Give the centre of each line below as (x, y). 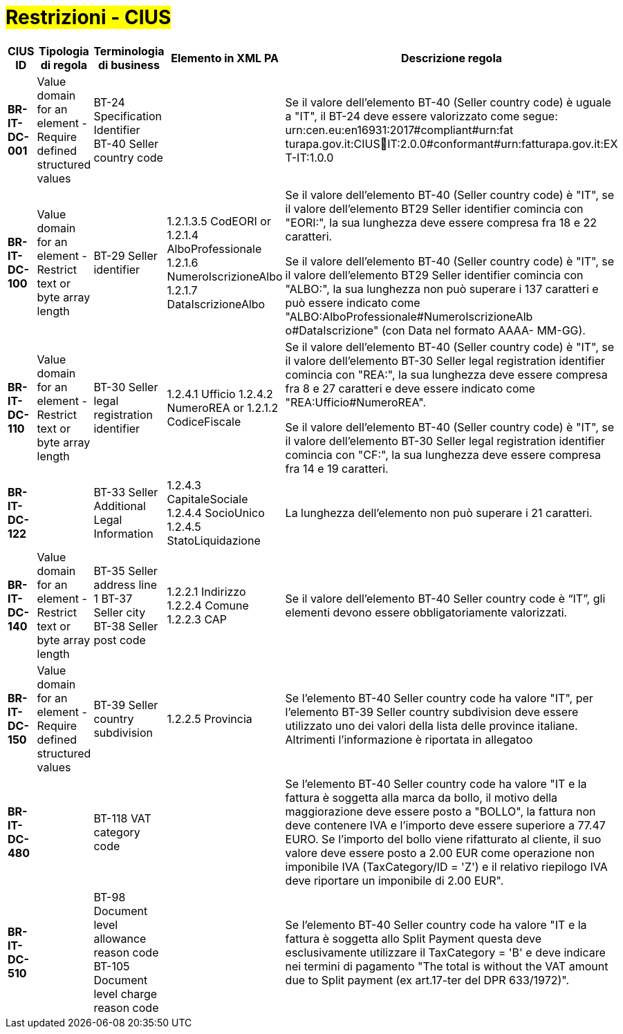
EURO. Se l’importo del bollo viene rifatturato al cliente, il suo (443, 839)
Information (123, 533)
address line (125, 584)
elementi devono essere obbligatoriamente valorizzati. (426, 612)
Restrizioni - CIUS (89, 17)
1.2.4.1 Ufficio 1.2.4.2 (220, 394)
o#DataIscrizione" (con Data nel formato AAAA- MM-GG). (435, 330)
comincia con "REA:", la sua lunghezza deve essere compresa (446, 374)
